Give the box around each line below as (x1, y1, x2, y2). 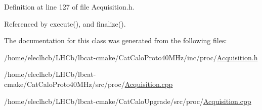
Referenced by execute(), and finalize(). (4, 18, 126, 29)
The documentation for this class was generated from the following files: (4, 35, 227, 46)
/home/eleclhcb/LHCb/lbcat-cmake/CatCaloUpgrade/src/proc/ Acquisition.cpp (4, 95, 251, 106)
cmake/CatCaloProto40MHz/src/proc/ (4, 78, 125, 89)
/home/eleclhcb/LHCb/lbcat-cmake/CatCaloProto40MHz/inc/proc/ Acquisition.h (4, 52, 258, 62)
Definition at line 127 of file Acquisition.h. (4, 2, 135, 12)
